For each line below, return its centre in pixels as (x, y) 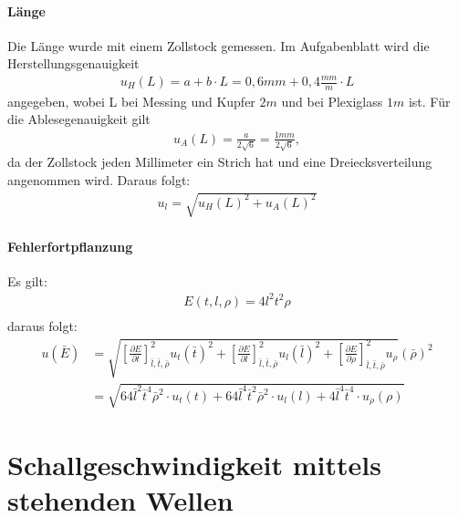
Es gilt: (27, 280)
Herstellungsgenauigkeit (73, 63)
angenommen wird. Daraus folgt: (99, 179)
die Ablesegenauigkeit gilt (79, 119)
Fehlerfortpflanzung (70, 246)
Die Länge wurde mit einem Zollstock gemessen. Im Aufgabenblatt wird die (219, 45)
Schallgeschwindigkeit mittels (194, 464)
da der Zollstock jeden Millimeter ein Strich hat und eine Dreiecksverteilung (220, 162)
